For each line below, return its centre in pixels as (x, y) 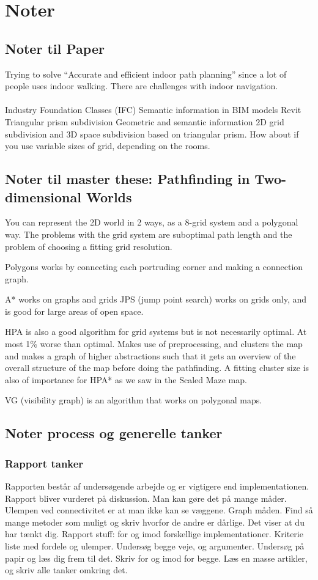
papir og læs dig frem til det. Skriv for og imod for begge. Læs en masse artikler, (156, 558)
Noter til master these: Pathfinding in (128, 179)
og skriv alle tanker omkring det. (66, 570)
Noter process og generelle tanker (114, 433)
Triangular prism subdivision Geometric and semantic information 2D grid (145, 121)
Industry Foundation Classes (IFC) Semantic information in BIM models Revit (153, 110)
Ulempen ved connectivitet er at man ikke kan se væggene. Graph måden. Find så (159, 510)
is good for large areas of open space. (74, 311)
